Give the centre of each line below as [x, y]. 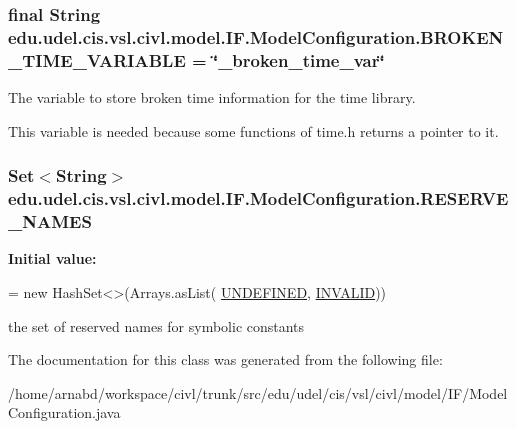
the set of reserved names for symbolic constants [156, 325]
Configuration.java [64, 412]
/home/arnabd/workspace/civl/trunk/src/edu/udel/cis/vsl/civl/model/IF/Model [258, 392]
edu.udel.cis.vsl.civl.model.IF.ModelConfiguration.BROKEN [256, 36]
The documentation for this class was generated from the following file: [225, 359]
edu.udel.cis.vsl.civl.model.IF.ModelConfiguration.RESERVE [258, 198]
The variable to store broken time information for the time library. [212, 97]
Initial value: [52, 258]
